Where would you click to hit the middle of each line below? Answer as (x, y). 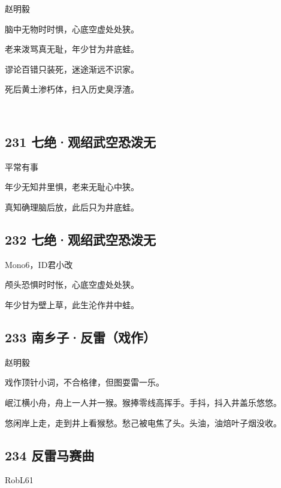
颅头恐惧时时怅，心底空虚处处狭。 (72, 284)
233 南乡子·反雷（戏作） (81, 337)
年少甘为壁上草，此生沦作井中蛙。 (72, 304)
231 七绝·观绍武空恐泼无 (81, 141)
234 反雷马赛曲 (50, 455)
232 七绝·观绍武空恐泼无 (81, 239)
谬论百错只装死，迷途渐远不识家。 (72, 69)
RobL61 (19, 480)
